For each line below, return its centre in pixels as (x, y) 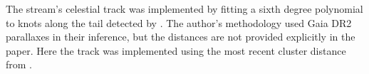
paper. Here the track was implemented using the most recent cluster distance (176, 50)
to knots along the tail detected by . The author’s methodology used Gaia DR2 (179, 22)
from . (19, 64)
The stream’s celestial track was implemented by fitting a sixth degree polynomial (184, 9)
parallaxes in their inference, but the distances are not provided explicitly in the (181, 37)
